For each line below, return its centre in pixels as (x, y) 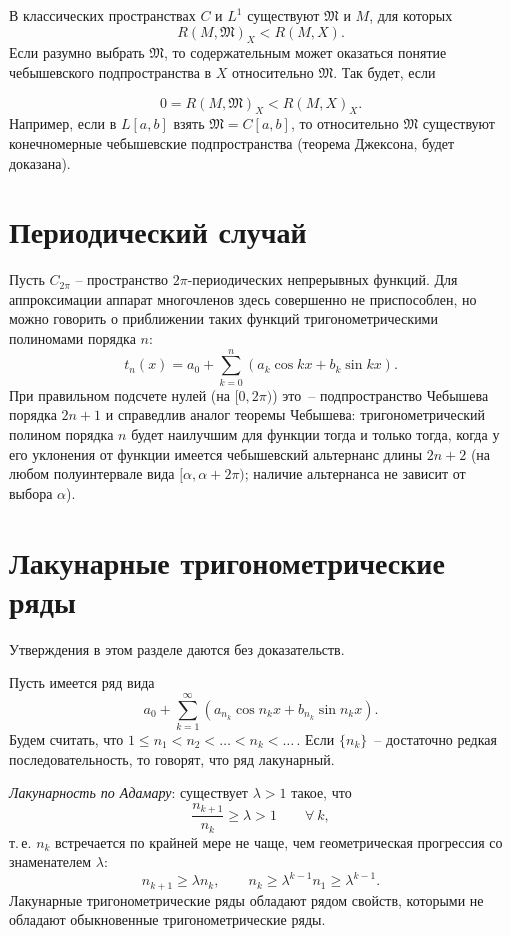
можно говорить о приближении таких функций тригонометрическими (223, 318)
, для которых (411, 15)
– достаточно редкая (435, 738)
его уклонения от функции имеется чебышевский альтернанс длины (216, 453)
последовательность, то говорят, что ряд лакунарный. (172, 758)
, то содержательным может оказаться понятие (305, 52)
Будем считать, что (66, 738)
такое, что (321, 792)
